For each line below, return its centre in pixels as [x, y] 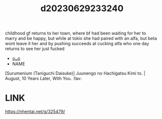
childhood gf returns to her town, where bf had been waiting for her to [76, 33]
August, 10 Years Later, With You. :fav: [43, 79]
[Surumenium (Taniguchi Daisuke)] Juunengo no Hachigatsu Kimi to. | [75, 73]
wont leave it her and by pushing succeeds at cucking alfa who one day [77, 44]
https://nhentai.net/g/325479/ [35, 112]
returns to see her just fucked [35, 49]
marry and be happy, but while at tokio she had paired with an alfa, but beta [81, 38]
